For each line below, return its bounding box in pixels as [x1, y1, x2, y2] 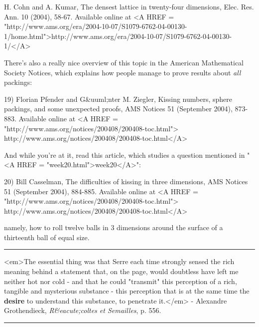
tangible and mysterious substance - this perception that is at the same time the [4, 286, 250, 296]
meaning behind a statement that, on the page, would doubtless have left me [4, 266, 239, 277]
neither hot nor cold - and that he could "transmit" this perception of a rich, [4, 276, 237, 286]
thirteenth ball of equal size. [4, 232, 90, 242]
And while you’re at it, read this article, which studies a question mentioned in [4, 149, 245, 160]
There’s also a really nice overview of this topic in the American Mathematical [4, 57, 244, 67]
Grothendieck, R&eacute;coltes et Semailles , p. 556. [4, 305, 161, 316]
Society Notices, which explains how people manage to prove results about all [4, 67, 241, 77]
